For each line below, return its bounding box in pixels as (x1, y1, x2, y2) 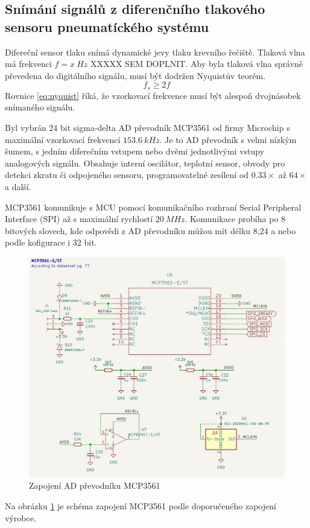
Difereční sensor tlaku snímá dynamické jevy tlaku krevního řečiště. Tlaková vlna (5, 45, 305, 58)
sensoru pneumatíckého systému (5, 17, 209, 36)
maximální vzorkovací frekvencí (5, 133, 121, 145)
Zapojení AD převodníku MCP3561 (29, 479, 160, 492)
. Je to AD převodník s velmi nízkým (159, 133, 297, 145)
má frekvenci (5, 57, 52, 70)
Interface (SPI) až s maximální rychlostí (5, 212, 153, 225)
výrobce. (5, 511, 36, 524)
